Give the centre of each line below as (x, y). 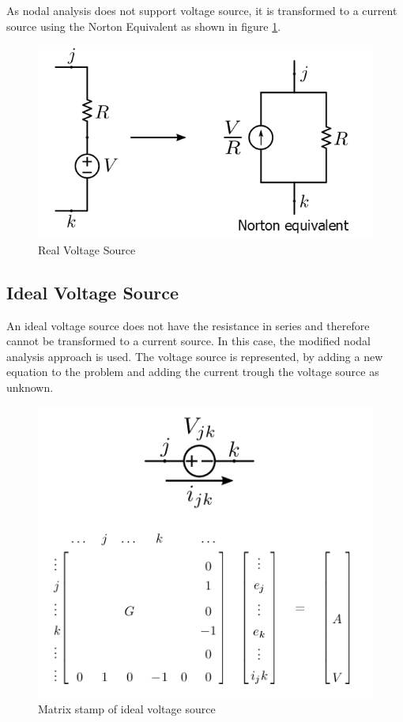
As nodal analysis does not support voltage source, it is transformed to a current (202, 10)
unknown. (30, 387)
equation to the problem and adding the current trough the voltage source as (193, 372)
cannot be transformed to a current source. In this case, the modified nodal (188, 341)
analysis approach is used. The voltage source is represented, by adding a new (195, 356)
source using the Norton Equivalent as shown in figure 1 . (144, 26)
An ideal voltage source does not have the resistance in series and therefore (188, 325)
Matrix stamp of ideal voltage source (127, 708)
